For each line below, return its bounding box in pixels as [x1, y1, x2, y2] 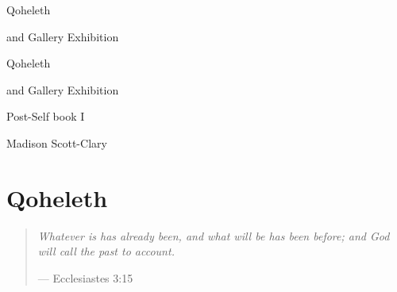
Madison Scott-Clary [6, 134, 107, 151]
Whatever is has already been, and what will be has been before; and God [37, 227, 390, 244]
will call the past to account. [37, 243, 175, 259]
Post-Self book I [6, 108, 85, 125]
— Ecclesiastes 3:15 [37, 269, 133, 286]
